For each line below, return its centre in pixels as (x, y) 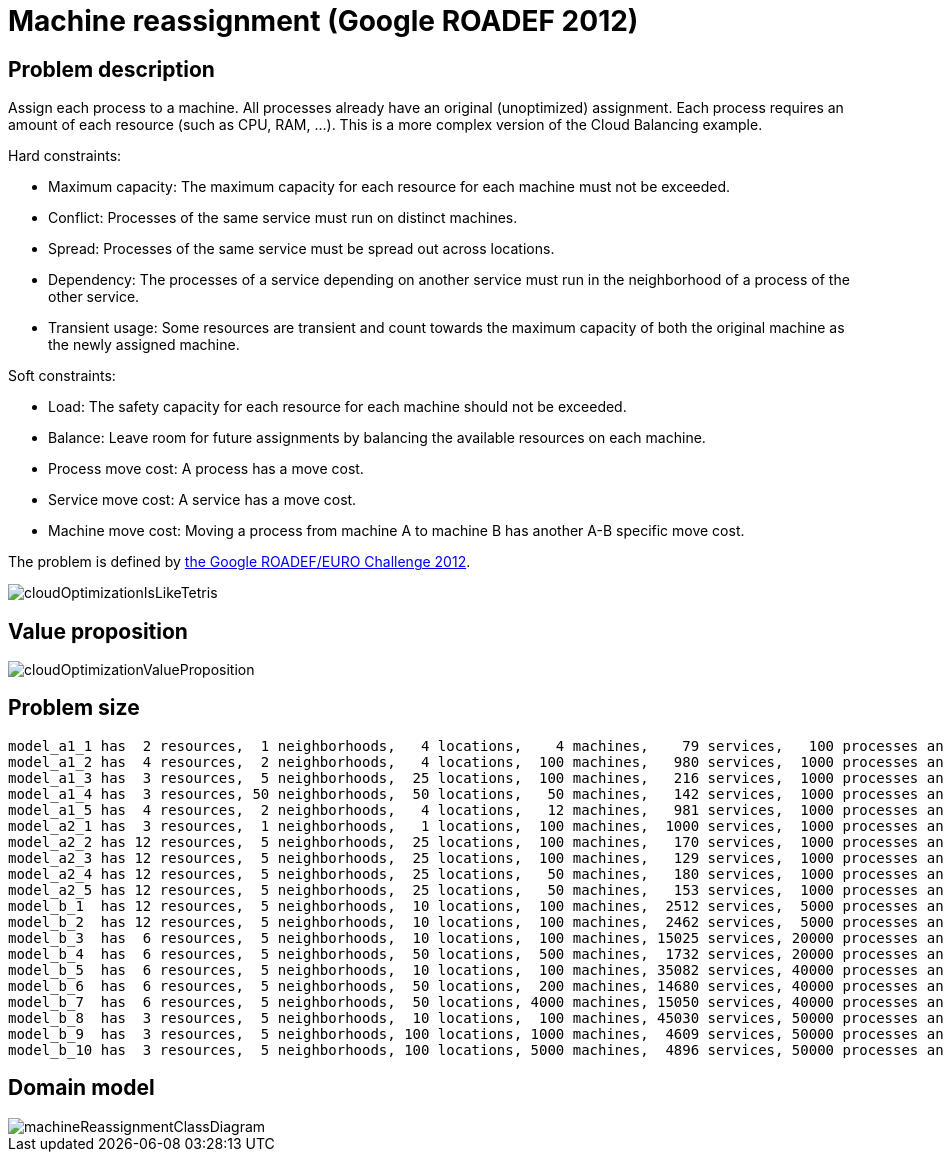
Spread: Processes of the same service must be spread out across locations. (301, 249)
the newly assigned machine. (144, 345)
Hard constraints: (65, 156)
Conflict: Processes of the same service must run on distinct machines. (283, 218)
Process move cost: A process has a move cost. (206, 469)
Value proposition (98, 631)
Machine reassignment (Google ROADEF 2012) (323, 21)
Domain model (81, 1088)
